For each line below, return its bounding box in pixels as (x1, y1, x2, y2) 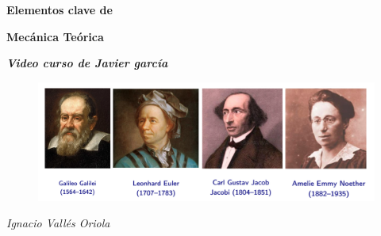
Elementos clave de (6, 2, 113, 17)
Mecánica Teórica (6, 28, 104, 44)
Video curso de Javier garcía (6, 55, 168, 71)
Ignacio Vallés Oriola (6, 215, 110, 231)
